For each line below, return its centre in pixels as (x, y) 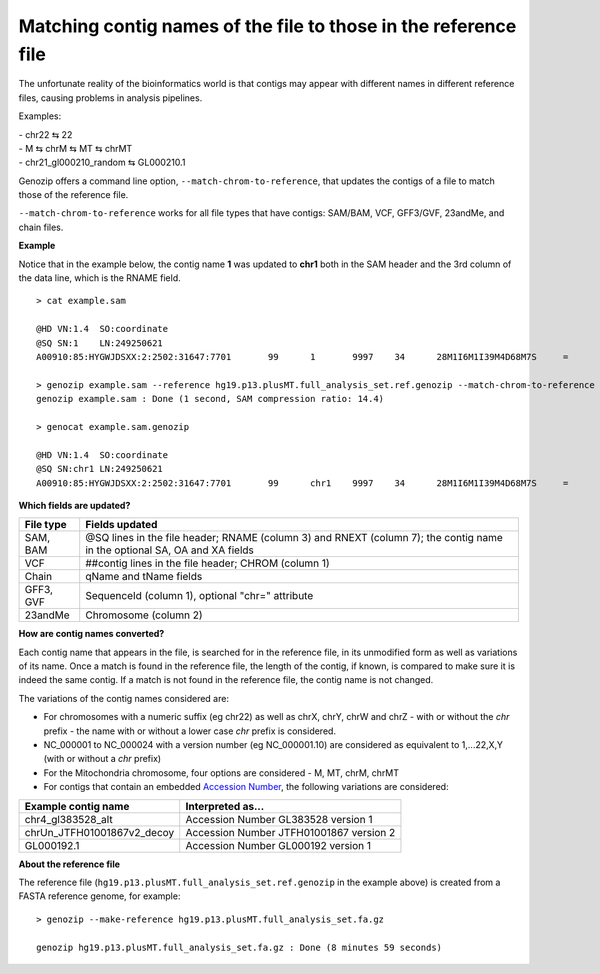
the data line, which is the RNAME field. (99, 278)
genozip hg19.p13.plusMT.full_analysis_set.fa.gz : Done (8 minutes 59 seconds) (239, 947)
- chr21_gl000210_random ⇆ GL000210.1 (102, 162)
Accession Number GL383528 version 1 (279, 819)
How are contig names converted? (91, 634)
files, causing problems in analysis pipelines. (110, 97)
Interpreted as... (225, 806)
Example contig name (77, 806)
